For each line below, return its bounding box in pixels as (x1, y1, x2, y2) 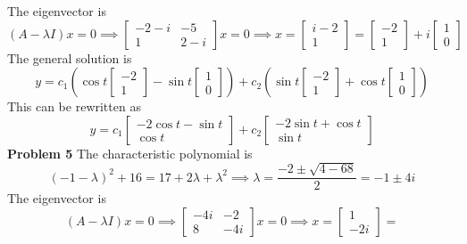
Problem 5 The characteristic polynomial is (7, 143, 253, 162)
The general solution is (7, 48, 132, 67)
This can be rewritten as (7, 97, 141, 116)
